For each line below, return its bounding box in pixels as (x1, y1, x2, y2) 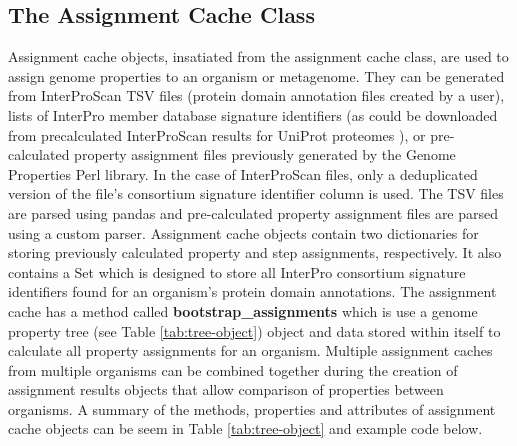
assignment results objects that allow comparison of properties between (8, 379, 444, 400)
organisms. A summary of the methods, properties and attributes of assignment (8, 398, 496, 419)
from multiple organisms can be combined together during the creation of (8, 359, 458, 380)
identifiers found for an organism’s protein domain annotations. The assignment (8, 281, 497, 302)
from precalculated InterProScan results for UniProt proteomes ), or (8, 124, 426, 145)
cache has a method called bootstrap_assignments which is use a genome (8, 300, 478, 321)
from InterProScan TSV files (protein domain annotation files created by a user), (8, 85, 505, 106)
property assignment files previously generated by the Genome (74, 144, 456, 165)
